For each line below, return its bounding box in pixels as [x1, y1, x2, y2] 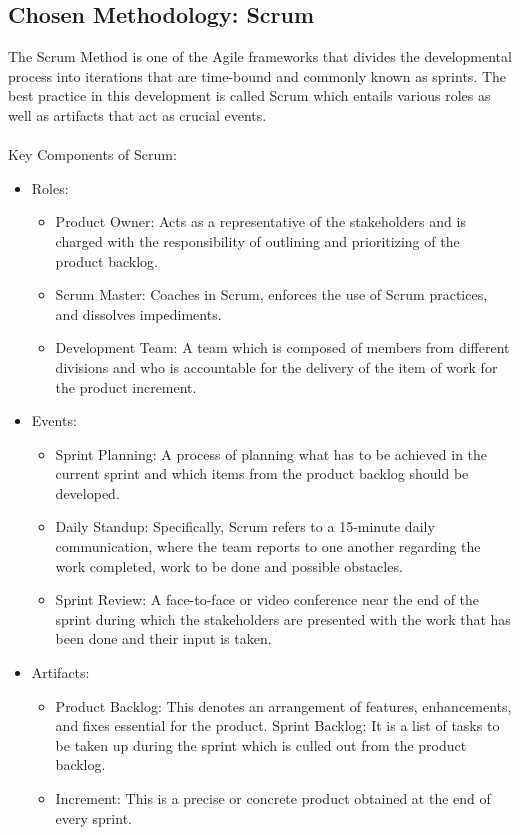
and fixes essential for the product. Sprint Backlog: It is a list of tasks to [55, 715, 500, 736]
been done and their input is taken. [55, 628, 272, 649]
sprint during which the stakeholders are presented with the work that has [55, 608, 511, 629]
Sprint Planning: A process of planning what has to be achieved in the [55, 443, 488, 464]
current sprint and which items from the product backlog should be [55, 463, 469, 484]
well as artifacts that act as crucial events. [8, 104, 267, 125]
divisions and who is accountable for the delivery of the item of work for [55, 356, 498, 377]
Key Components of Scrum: [8, 144, 177, 165]
